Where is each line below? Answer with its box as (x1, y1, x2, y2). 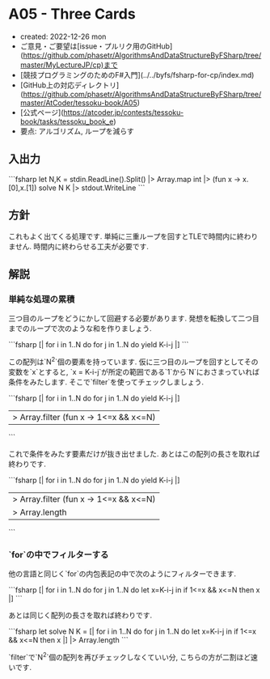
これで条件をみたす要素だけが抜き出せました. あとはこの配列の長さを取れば (8, 448, 260, 458)
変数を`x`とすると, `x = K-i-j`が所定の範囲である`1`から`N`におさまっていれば (8, 367, 260, 376)
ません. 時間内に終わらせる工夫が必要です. (8, 241, 150, 251)
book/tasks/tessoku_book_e (19, 117, 114, 126)
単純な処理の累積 (8, 293, 75, 304)
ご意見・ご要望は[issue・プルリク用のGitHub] (19, 41, 173, 51)
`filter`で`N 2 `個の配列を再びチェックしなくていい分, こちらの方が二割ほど (8, 651, 251, 662)
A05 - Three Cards (8, 5, 136, 23)
